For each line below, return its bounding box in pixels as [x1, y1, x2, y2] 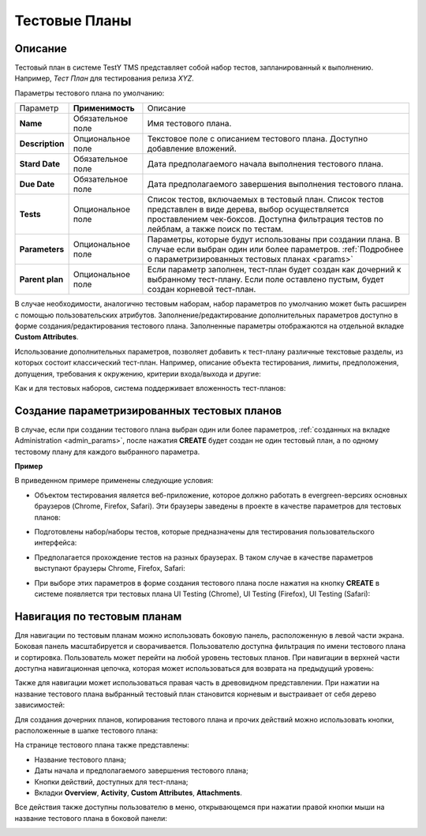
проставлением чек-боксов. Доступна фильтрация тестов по [147, 214, 384, 225]
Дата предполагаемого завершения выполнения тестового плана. [147, 178, 404, 189]
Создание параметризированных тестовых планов [14, 403, 282, 418]
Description [19, 138, 65, 149]
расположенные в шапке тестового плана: [14, 725, 159, 735]
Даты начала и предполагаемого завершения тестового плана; [34, 766, 248, 775]
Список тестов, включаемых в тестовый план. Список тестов [147, 194, 384, 205]
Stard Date [19, 159, 61, 170]
